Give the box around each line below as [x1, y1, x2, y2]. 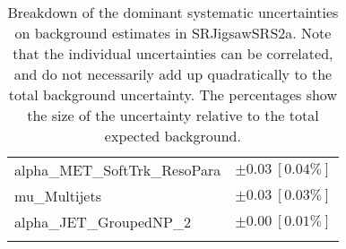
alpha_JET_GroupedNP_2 [14, 211, 191, 232]
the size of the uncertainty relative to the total [27, 105, 319, 125]
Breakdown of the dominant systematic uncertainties [7, 2, 339, 22]
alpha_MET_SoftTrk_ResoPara [14, 159, 221, 180]
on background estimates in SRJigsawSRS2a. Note [14, 22, 332, 43]
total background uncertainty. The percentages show [8, 84, 337, 105]
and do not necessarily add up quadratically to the [13, 64, 333, 84]
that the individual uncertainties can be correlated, [13, 43, 333, 64]
